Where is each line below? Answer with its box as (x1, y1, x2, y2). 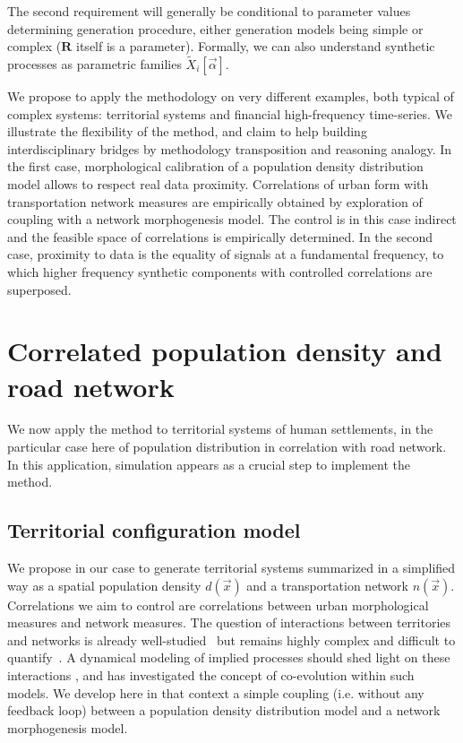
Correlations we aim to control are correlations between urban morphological (7, 595, 429, 614)
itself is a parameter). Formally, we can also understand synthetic (76, 37, 435, 56)
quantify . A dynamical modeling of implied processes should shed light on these (7, 648, 450, 667)
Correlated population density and (7, 333, 442, 369)
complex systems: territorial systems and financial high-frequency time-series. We (7, 104, 452, 123)
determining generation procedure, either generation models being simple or (7, 19, 424, 38)
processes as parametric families (7, 55, 182, 73)
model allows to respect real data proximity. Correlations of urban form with (7, 174, 429, 193)
